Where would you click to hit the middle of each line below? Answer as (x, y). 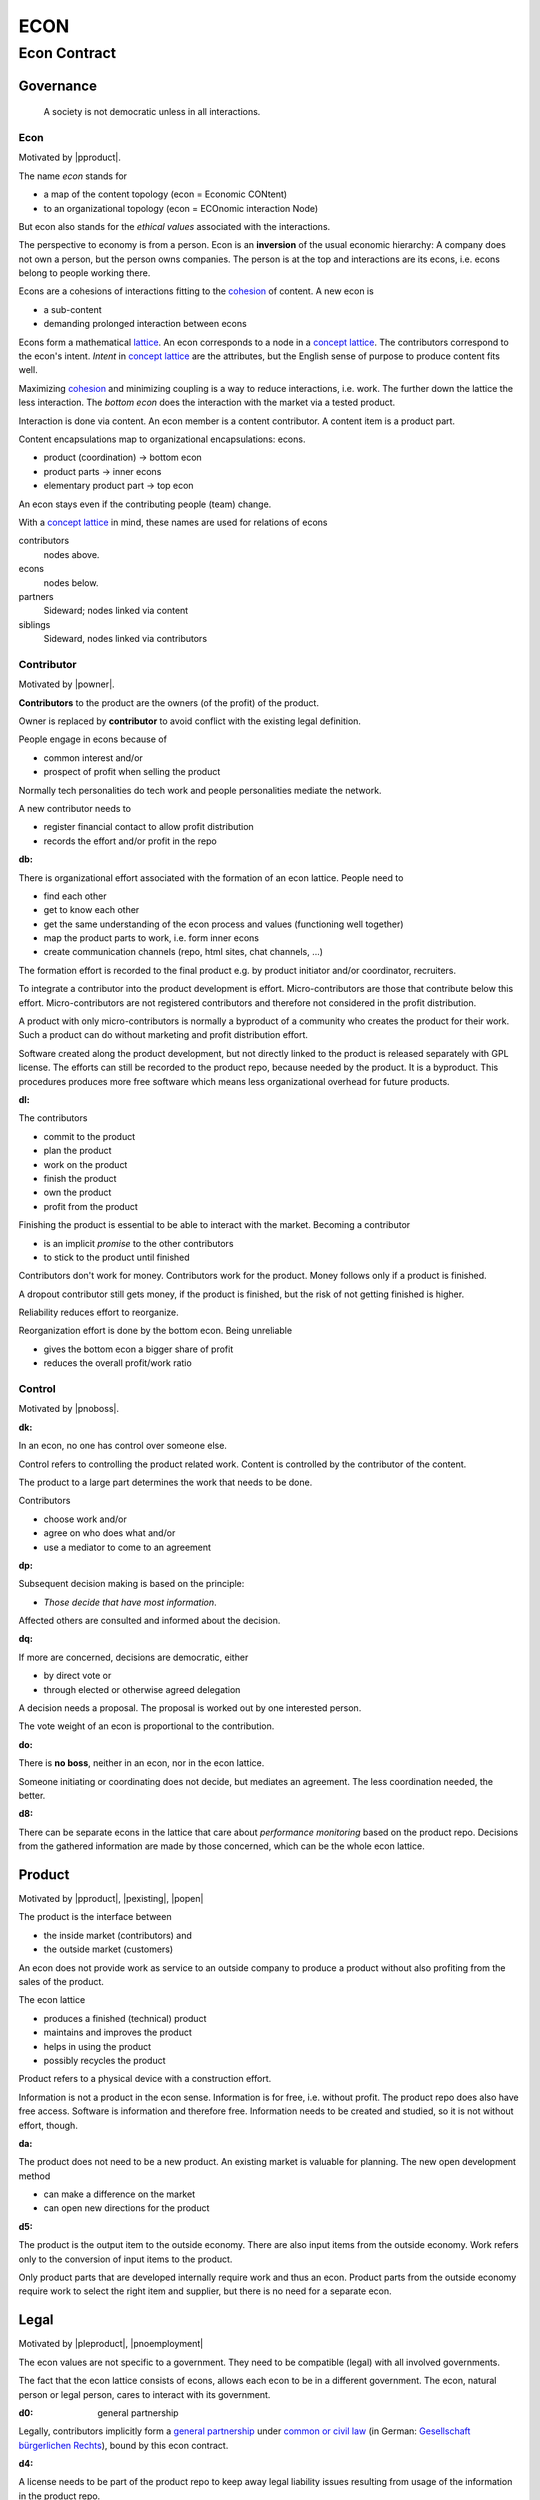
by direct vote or (77, 1676)
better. (32, 1795)
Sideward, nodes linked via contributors (125, 639)
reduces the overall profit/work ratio (117, 1363)
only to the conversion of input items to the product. (125, 2259)
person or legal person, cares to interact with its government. (144, 2394)
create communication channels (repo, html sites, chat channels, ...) (183, 952)
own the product (77, 1192)
